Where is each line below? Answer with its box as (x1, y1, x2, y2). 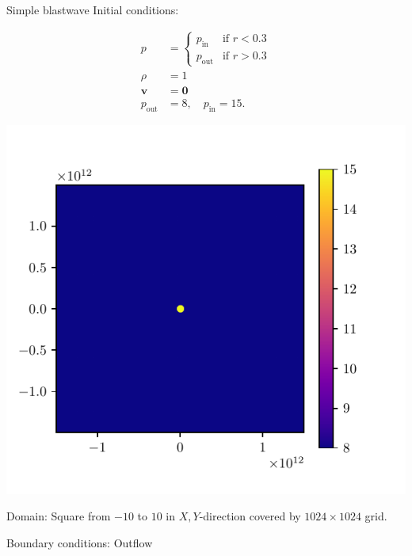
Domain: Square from (6, 508, 111, 524)
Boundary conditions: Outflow (6, 535, 153, 551)
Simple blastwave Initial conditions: (6, 2, 179, 17)
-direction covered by (199, 508, 301, 524)
